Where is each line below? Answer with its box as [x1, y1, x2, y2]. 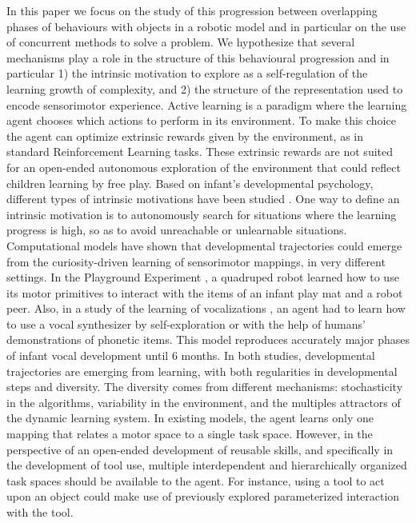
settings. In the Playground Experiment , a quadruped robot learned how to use [6, 269, 399, 285]
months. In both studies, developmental [181, 347, 375, 364]
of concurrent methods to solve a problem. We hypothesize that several [6, 34, 355, 50]
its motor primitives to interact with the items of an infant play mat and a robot [6, 284, 403, 301]
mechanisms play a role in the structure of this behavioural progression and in [6, 49, 390, 66]
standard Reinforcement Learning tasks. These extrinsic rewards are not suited [6, 143, 394, 160]
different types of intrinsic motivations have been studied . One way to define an [6, 190, 400, 207]
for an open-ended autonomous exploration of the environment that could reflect [6, 158, 401, 175]
